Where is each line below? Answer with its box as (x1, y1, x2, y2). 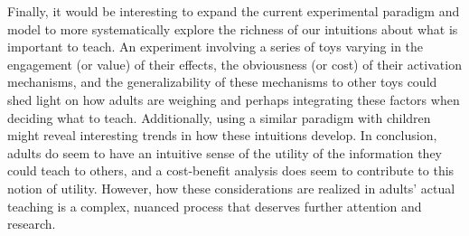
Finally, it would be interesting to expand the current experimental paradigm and (7, 2, 460, 20)
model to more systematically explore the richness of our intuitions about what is (7, 19, 458, 38)
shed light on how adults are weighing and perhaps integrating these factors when (7, 90, 460, 109)
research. (7, 214, 56, 233)
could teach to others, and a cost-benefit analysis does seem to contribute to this (7, 161, 455, 180)
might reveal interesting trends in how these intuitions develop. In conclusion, (7, 126, 437, 145)
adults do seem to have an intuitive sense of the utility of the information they (7, 143, 443, 162)
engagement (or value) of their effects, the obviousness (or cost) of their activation (7, 54, 462, 73)
